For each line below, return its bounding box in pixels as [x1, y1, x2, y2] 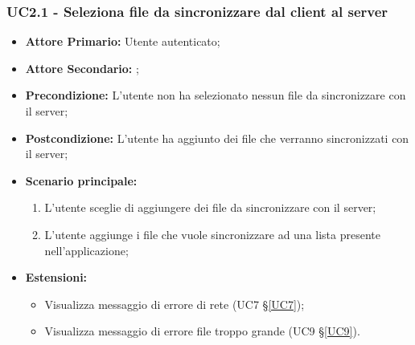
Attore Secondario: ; [25, 59, 139, 76]
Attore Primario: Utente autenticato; [25, 33, 220, 50]
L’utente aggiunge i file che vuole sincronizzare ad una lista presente [44, 225, 381, 242]
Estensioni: [25, 269, 88, 286]
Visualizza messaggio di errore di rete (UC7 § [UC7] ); [44, 295, 305, 312]
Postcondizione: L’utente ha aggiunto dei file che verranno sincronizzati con [25, 129, 409, 146]
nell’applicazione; [44, 241, 129, 258]
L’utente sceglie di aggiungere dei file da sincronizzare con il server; [44, 199, 376, 216]
